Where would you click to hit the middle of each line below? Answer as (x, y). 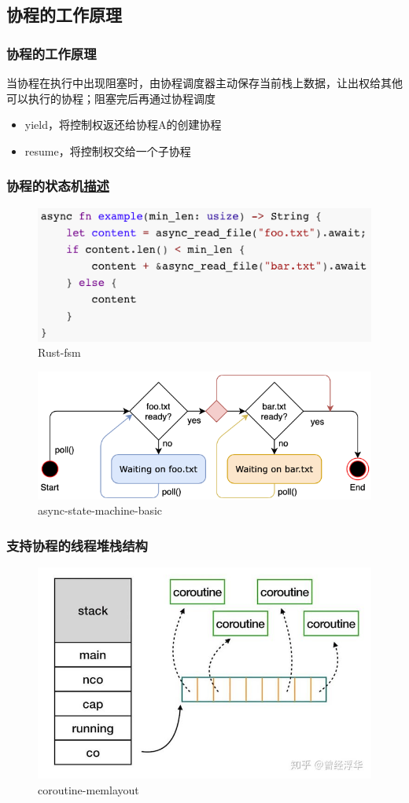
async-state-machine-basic (100, 510)
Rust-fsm (59, 352)
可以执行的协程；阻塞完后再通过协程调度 (111, 98)
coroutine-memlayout (88, 790)
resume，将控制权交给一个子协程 (108, 150)
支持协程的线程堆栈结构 (77, 545)
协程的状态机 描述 (58, 186)
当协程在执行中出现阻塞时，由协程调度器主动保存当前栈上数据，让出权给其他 (204, 82)
